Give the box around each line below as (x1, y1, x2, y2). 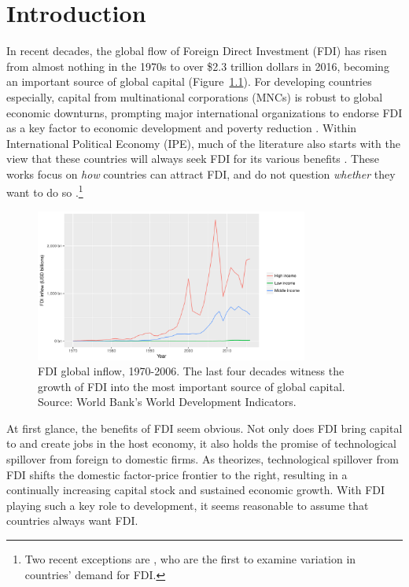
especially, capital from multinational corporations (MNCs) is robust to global (6, 88, 383, 105)
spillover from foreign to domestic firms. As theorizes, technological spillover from (6, 451, 399, 467)
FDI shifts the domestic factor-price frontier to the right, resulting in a (6, 466, 348, 482)
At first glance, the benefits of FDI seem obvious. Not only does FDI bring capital (6, 419, 403, 436)
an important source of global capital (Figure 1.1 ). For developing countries (6, 73, 372, 90)
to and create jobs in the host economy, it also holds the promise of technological (6, 435, 396, 452)
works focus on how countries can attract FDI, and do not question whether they (6, 165, 396, 182)
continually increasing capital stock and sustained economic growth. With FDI (6, 482, 385, 498)
